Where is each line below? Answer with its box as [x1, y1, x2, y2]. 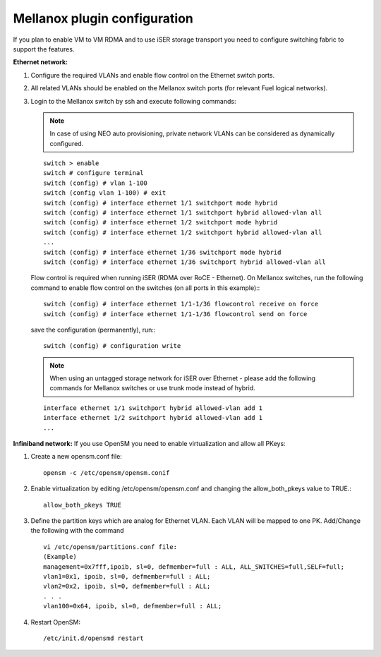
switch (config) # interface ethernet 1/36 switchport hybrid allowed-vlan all [43, 258, 326, 266]
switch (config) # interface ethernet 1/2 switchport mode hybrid [43, 219, 278, 227]
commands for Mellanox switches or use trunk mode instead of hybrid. [49, 384, 255, 392]
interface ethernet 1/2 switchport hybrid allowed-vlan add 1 [43, 414, 263, 422]
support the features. [13, 44, 75, 53]
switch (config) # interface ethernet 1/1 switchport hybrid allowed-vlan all [43, 209, 322, 217]
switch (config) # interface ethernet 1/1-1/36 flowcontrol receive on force [43, 300, 319, 308]
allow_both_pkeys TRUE [43, 501, 122, 509]
